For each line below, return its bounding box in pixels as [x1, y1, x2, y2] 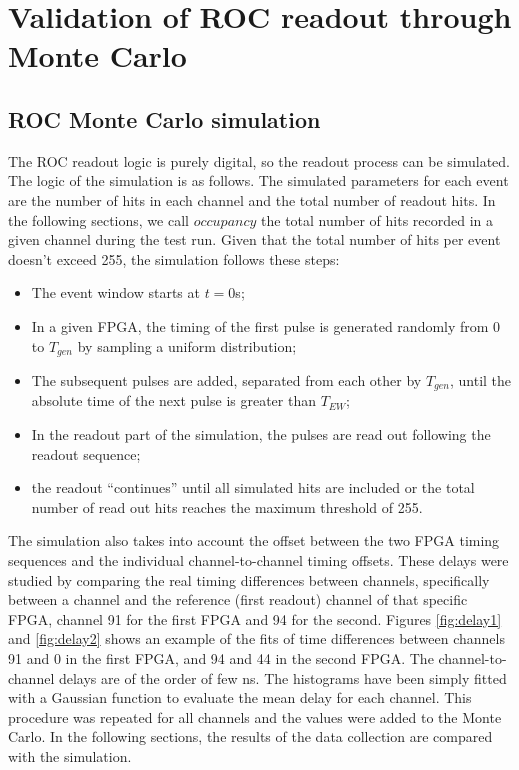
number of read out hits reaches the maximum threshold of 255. [31, 496, 423, 517]
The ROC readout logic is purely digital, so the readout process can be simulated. [8, 150, 510, 171]
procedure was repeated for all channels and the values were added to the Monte [8, 706, 502, 727]
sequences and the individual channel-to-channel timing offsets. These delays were [8, 549, 509, 570]
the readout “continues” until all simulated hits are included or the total [31, 477, 475, 498]
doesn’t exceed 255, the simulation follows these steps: [8, 248, 340, 269]
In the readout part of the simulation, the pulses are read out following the [31, 424, 491, 445]
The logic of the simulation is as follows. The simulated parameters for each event [8, 170, 509, 191]
